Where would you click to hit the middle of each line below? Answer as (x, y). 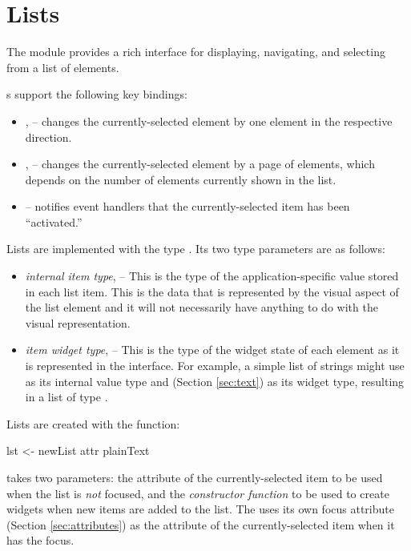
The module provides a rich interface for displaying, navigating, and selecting (196, 52)
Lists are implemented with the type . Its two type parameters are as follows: (196, 249)
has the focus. (40, 540)
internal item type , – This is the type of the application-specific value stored (212, 276)
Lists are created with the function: (93, 423)
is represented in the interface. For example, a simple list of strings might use (215, 366)
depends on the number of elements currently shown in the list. (181, 179)
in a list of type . (66, 397)
